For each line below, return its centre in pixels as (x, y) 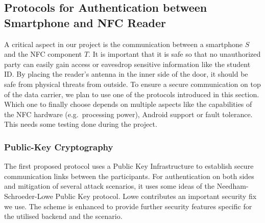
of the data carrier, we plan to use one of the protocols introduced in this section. (132, 94)
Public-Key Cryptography (59, 147)
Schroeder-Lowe (29, 196)
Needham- (233, 186)
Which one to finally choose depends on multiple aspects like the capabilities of (128, 104)
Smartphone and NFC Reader (85, 22)
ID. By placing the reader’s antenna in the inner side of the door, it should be (126, 74)
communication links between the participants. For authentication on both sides (129, 176)
